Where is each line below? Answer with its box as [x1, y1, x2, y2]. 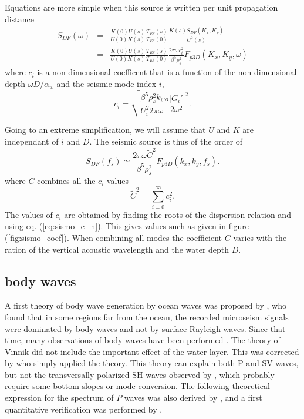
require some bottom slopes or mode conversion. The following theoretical [5, 380, 270, 392]
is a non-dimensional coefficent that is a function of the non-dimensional [37, 66, 297, 78]
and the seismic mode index [56, 77, 157, 89]
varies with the [233, 231, 287, 243]
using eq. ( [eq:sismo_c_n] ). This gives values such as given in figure [5, 220, 249, 232]
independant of [5, 135, 59, 148]
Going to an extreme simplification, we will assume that [5, 123, 206, 136]
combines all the [37, 174, 96, 186]
